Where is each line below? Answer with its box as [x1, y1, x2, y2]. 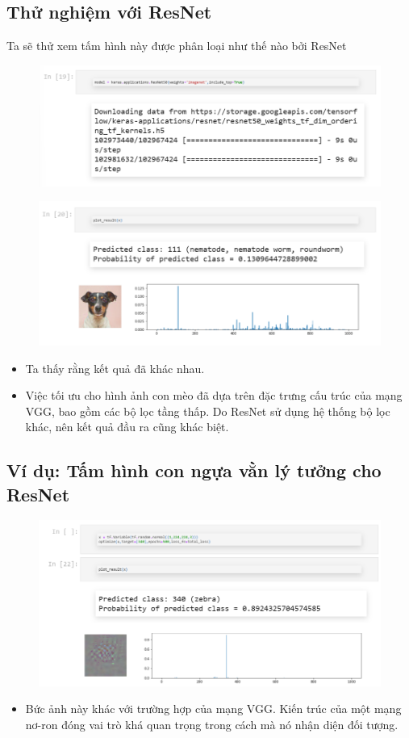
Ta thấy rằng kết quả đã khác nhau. [25, 359, 205, 376]
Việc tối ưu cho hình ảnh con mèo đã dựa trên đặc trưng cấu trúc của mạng [25, 387, 403, 404]
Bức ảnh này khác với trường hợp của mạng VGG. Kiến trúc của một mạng [25, 700, 402, 717]
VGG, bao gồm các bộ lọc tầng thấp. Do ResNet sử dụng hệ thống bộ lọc [25, 402, 390, 419]
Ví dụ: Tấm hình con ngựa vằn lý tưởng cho [6, 458, 382, 483]
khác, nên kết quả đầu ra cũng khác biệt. [25, 418, 229, 435]
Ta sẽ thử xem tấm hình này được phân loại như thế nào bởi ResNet [6, 37, 347, 54]
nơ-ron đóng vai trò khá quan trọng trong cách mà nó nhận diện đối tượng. [25, 716, 399, 733]
